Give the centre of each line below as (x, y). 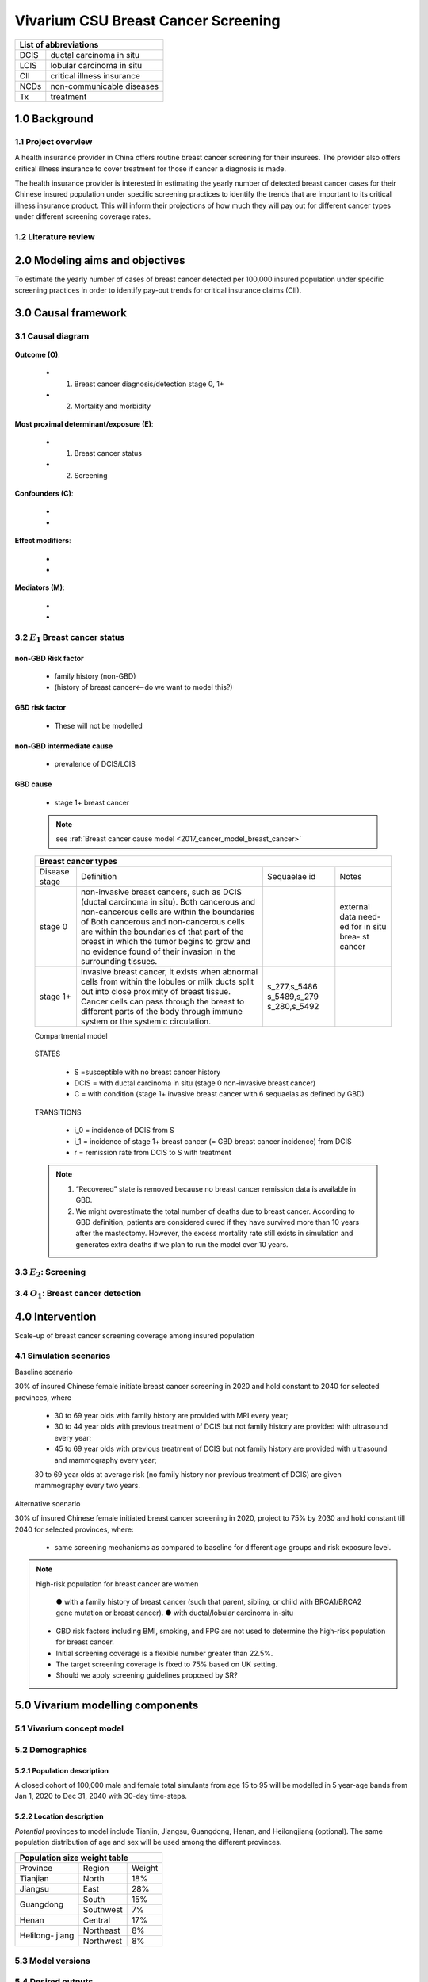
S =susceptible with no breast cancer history (147, 1072)
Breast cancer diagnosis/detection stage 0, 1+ (149, 384)
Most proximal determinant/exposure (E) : (84, 424)
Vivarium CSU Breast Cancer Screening (147, 21)
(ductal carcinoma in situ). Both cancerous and (168, 901)
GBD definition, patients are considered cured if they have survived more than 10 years (218, 1222)
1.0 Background (54, 119)
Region (96, 1868)
